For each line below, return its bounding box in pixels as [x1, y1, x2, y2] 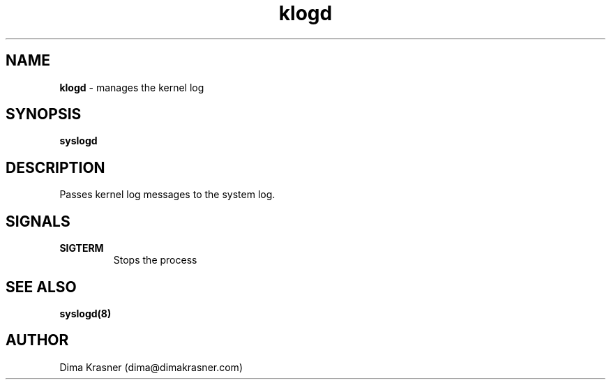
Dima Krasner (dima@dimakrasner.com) [59, 361, 243, 373]
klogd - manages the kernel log [59, 81, 204, 93]
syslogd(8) [59, 307, 112, 319]
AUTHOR [6, 331, 69, 349]
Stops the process [113, 254, 197, 266]
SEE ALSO [6, 278, 77, 296]
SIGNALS [6, 212, 70, 230]
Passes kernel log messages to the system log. [59, 188, 276, 201]
